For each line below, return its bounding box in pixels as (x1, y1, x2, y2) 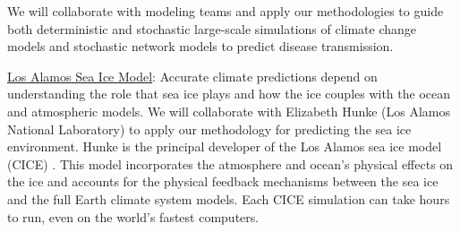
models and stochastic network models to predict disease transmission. (7, 37, 394, 56)
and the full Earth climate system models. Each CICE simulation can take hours (7, 189, 450, 208)
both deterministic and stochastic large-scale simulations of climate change (7, 19, 417, 38)
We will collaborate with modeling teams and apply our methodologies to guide (7, 2, 444, 20)
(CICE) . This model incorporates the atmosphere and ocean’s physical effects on (7, 154, 454, 173)
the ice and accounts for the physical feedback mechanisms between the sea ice (7, 172, 439, 191)
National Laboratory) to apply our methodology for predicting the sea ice (7, 119, 412, 138)
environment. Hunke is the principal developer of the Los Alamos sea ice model (7, 137, 442, 156)
